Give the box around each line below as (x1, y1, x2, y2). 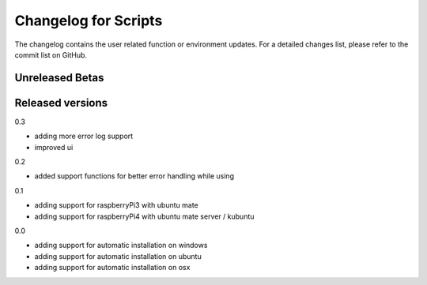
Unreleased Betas (14, 71, 104, 84)
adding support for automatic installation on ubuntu (34, 251, 202, 261)
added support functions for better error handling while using (34, 171, 235, 181)
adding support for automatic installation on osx (34, 263, 191, 272)
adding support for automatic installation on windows (34, 241, 208, 250)
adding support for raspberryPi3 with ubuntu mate (34, 201, 199, 210)
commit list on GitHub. (14, 50, 87, 59)
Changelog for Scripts (14, 12, 163, 29)
